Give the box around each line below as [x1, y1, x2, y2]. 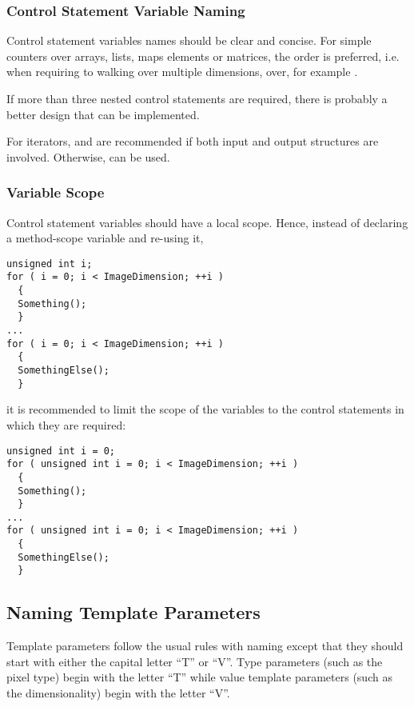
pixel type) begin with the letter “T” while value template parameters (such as [6, 669, 392, 685]
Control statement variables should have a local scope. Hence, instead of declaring [6, 214, 408, 230]
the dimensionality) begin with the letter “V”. [6, 685, 230, 701]
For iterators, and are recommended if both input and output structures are [6, 133, 379, 150]
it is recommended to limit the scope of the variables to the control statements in [6, 401, 404, 417]
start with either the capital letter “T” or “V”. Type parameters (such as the [6, 653, 383, 669]
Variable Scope [6, 182, 105, 202]
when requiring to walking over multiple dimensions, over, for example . [6, 63, 358, 80]
